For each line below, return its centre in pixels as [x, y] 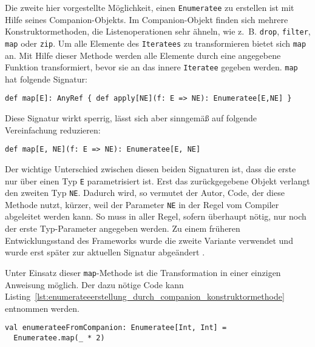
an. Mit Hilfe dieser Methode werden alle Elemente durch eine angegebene [143, 55]
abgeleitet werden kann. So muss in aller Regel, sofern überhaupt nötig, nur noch [156, 216]
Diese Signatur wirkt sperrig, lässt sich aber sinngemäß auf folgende [131, 118]
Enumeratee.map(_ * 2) [59, 338]
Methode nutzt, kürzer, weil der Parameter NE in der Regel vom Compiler [142, 204]
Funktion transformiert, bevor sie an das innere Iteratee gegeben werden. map [151, 67]
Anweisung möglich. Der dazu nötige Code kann [94, 284]
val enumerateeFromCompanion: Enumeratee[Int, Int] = [116, 328]
